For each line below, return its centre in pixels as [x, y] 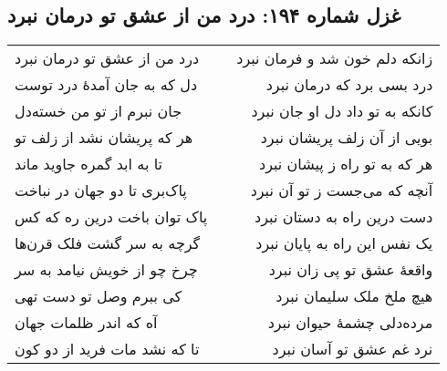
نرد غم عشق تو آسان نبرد [353, 349]
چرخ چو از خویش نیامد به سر [106, 270]
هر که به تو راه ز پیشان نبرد [346, 164]
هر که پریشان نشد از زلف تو [104, 138]
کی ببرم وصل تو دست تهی [99, 296]
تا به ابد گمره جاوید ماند [89, 164]
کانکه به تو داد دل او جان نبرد [342, 111]
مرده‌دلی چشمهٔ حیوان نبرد [350, 323]
